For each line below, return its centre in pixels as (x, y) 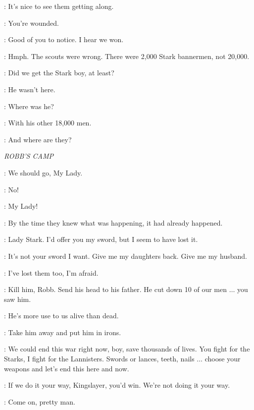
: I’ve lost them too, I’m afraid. (51, 272)
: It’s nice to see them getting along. (59, 6)
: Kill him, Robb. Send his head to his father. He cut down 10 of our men (116, 289)
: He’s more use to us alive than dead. (61, 316)
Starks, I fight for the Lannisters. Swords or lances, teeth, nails (99, 359)
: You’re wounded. (31, 23)
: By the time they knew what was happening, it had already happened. (113, 222)
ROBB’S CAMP (29, 156)
